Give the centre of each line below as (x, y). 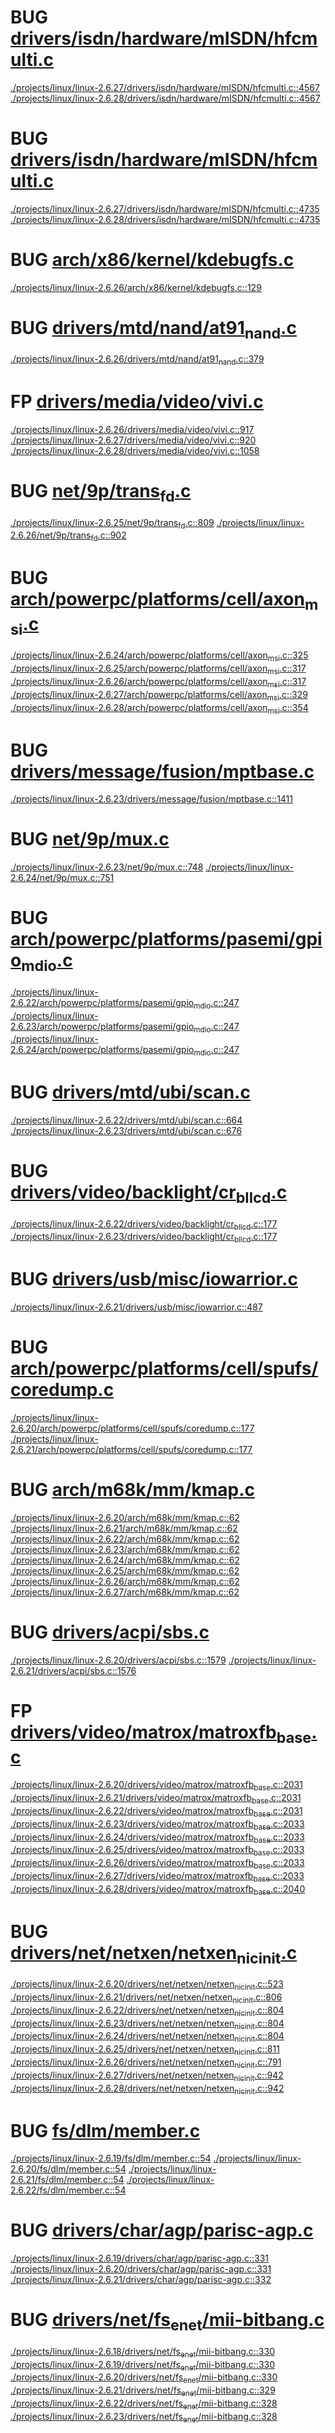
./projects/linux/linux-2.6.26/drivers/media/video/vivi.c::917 (132, 430)
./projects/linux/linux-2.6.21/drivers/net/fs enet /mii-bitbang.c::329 (143, 2391)
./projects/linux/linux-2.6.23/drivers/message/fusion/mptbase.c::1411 (151, 799)
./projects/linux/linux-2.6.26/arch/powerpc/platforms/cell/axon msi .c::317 (158, 682)
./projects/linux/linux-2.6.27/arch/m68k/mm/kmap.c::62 (125, 1592)
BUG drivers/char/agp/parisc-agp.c (162, 2230)
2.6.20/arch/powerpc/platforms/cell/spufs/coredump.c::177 (132, 1428)
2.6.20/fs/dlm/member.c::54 (68, 2169)
